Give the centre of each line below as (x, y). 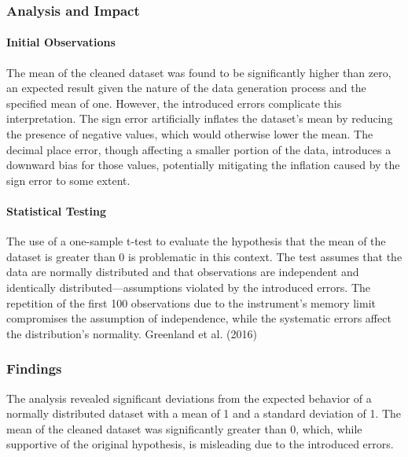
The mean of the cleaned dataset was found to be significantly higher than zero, (199, 72)
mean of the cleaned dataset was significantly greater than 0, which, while (184, 428)
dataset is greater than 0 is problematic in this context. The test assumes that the (204, 256)
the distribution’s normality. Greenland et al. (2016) (132, 333)
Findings (34, 369)
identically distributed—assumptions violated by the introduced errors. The (189, 287)
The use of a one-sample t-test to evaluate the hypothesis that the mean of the (196, 241)
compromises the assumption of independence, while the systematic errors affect (199, 318)
